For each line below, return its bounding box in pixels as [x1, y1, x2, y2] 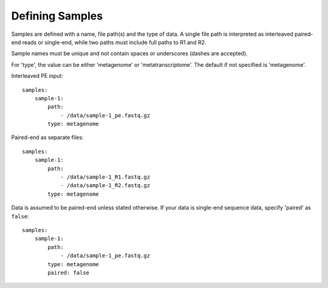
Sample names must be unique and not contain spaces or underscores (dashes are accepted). [11, 50, 248, 57]
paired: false [47, 269, 90, 276]
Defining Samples [11, 9, 103, 22]
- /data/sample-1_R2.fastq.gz [60, 182, 151, 189]
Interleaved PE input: [11, 72, 64, 80]
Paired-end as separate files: [11, 134, 84, 141]
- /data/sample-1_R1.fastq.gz [60, 174, 151, 180]
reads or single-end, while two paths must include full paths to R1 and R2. [22, 38, 207, 46]
